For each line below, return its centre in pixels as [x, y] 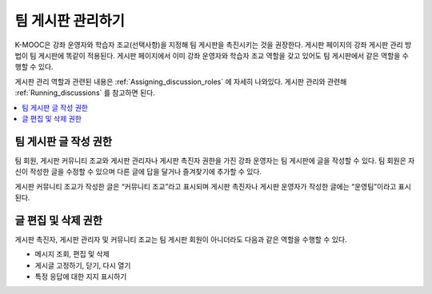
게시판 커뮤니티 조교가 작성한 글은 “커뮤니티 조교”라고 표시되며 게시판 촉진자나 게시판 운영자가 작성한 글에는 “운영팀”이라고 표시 [213, 186]
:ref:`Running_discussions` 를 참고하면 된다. [85, 93]
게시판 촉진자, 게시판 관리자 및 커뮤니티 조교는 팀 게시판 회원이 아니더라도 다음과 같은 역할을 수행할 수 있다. [181, 239]
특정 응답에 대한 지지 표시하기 [81, 276]
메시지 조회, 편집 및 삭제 [72, 254]
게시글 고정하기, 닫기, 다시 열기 [83, 265]
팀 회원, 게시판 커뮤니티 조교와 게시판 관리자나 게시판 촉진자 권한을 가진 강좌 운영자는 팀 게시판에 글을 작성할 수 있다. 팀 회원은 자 [215, 161]
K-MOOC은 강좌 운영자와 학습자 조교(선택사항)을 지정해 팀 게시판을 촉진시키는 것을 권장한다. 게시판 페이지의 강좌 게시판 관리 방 [213, 45]
